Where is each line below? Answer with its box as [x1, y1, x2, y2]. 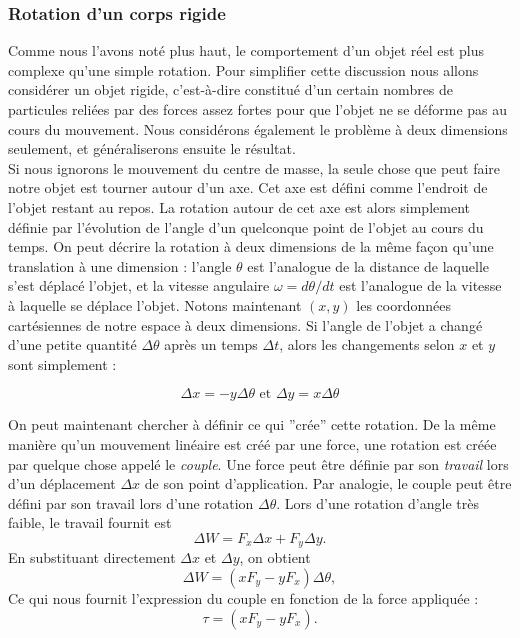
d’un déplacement [8, 473, 116, 494]
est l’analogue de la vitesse [339, 275, 502, 296]
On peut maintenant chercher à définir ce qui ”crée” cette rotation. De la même [8, 414, 496, 435]
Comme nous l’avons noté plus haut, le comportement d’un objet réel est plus [8, 40, 485, 61]
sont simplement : [8, 353, 117, 374]
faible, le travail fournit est [8, 512, 172, 533]
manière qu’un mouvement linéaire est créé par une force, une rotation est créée [8, 433, 497, 454]
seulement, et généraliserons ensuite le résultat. [8, 138, 296, 159]
